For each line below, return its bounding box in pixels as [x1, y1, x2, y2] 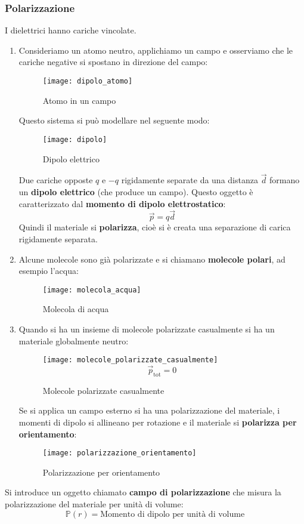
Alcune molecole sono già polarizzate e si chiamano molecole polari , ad [18, 252, 286, 265]
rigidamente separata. [18, 232, 98, 245]
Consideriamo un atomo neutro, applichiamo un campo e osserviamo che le [18, 44, 293, 56]
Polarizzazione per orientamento [42, 466, 160, 478]
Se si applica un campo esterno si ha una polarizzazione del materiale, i [18, 404, 280, 417]
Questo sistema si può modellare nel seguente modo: [18, 114, 210, 127]
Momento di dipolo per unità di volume [100, 510, 245, 519]
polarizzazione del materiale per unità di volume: [5, 498, 184, 510]
